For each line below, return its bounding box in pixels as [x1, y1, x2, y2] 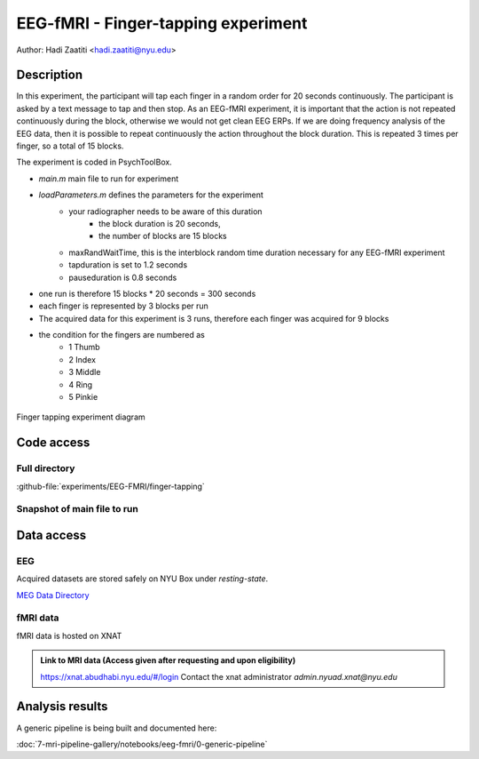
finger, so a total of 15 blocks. [16, 140, 124, 151]
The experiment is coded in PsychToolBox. [16, 156, 172, 168]
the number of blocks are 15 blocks [98, 231, 227, 242]
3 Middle [68, 367, 101, 378]
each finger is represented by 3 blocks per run [38, 300, 208, 311]
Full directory [16, 462, 75, 475]
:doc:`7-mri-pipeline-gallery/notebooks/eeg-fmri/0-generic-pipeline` [16, 739, 268, 749]
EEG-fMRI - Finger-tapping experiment [16, 13, 308, 33]
